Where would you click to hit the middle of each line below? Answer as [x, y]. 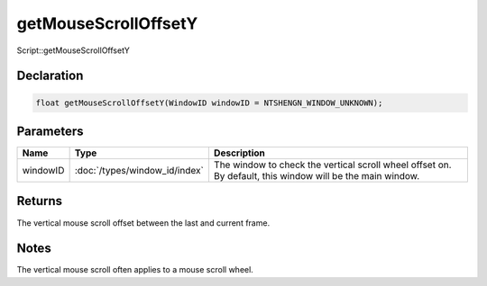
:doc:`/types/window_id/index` [139, 171]
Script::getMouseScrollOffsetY [74, 50]
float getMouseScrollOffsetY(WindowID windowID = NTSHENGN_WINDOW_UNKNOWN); [209, 103]
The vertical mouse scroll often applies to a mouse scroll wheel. [135, 270]
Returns [40, 201]
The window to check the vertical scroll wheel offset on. [332, 165]
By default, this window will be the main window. [317, 176]
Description [239, 153]
